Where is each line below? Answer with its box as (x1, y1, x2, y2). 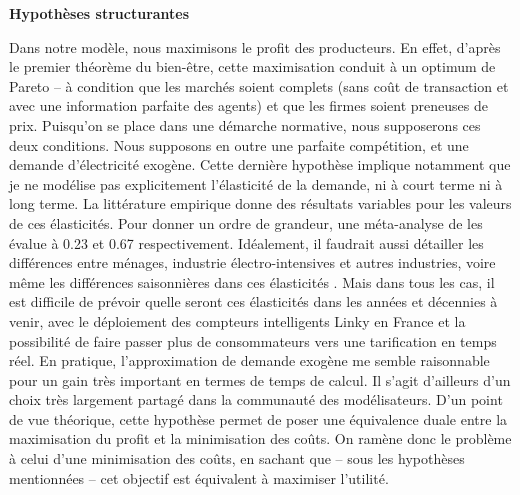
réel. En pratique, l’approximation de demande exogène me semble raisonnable (9, 350, 490, 371)
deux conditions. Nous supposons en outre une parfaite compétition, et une (9, 134, 469, 155)
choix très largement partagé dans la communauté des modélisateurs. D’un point (9, 389, 503, 410)
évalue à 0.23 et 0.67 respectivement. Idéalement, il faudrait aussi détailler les (9, 232, 484, 253)
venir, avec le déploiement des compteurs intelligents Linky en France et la (9, 310, 466, 331)
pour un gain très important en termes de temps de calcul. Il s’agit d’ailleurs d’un (9, 369, 511, 390)
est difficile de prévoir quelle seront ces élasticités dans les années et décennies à (9, 291, 498, 312)
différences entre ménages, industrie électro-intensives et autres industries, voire (9, 252, 496, 273)
